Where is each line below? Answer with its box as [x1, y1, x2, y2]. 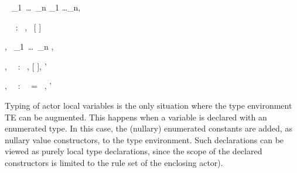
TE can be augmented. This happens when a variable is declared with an [5, 110, 267, 123]
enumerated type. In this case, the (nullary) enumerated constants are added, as [5, 122, 292, 134]
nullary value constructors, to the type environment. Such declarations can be [5, 133, 284, 146]
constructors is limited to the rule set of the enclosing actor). [5, 156, 223, 168]
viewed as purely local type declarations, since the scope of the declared [5, 145, 262, 157]
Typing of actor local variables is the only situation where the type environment [5, 99, 292, 111]
